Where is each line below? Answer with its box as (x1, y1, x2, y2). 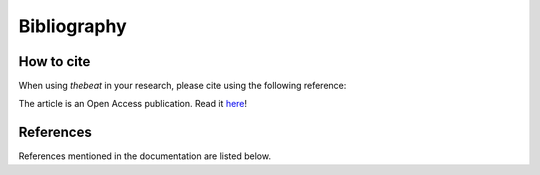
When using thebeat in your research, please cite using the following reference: (18, 80, 347, 92)
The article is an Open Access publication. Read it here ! (18, 98, 248, 110)
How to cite (18, 53, 91, 70)
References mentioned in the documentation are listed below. (18, 150, 272, 162)
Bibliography (18, 15, 127, 37)
